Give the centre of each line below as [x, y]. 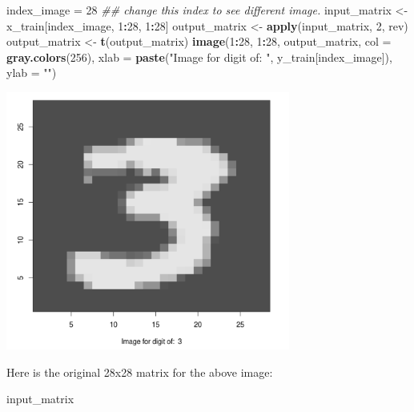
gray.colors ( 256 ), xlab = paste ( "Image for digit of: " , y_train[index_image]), [199, 57]
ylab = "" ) [32, 73]
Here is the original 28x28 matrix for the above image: [140, 372]
